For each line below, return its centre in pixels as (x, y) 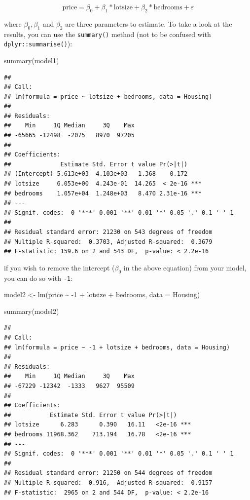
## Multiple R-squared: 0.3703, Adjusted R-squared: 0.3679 (108, 242)
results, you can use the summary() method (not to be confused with (107, 34)
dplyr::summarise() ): (38, 44)
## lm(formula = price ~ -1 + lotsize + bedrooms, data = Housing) (117, 347)
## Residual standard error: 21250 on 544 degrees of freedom (108, 473)
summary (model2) (32, 311)
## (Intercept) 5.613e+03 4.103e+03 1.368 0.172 (96, 174)
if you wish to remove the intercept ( (59, 267)
